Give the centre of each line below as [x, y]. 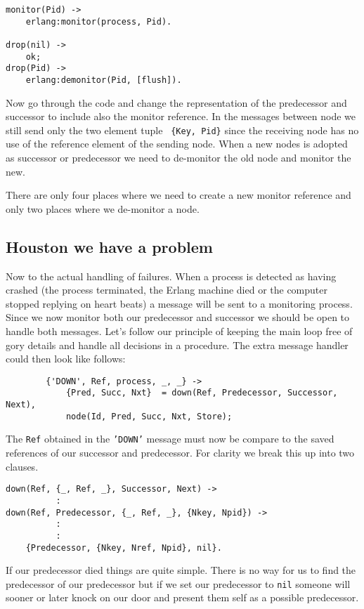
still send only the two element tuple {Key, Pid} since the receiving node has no [182, 130]
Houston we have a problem [109, 246]
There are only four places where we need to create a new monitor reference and [178, 195]
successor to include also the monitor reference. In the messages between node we [181, 116]
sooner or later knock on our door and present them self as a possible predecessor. [182, 597]
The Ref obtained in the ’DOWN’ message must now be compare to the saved [170, 439]
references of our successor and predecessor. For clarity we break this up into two [180, 453]
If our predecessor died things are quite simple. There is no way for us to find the [181, 570]
